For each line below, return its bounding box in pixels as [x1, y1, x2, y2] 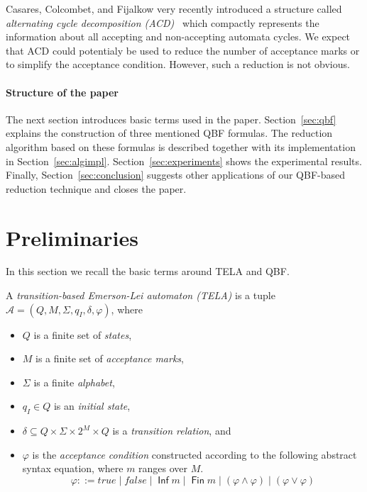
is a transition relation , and [112, 423, 231, 438]
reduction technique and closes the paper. [6, 181, 187, 196]
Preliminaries [6, 223, 138, 252]
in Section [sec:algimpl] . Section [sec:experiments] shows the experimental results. [6, 153, 362, 168]
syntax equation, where [22, 461, 124, 476]
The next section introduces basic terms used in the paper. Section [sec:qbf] [6, 111, 336, 126]
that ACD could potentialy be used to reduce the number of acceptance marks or [6, 43, 360, 57]
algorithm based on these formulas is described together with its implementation [6, 139, 356, 154]
